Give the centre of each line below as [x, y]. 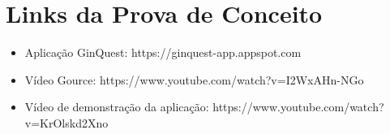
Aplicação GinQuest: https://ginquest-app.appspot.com [163, 52]
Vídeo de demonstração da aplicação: [117, 107]
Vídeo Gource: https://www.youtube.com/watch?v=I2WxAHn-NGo [194, 79]
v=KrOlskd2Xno [66, 122]
